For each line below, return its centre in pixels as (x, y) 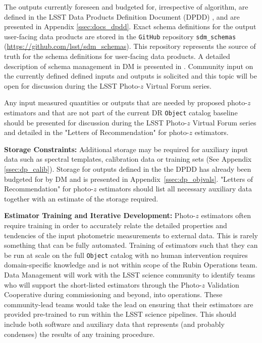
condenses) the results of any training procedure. (80, 334)
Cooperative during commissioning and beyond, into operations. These (113, 294)
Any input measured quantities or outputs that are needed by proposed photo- (126, 102)
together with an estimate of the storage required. (81, 198)
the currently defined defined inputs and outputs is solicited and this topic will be (131, 76)
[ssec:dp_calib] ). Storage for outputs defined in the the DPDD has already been (128, 169)
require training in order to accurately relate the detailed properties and (116, 225)
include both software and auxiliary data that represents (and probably (114, 324)
